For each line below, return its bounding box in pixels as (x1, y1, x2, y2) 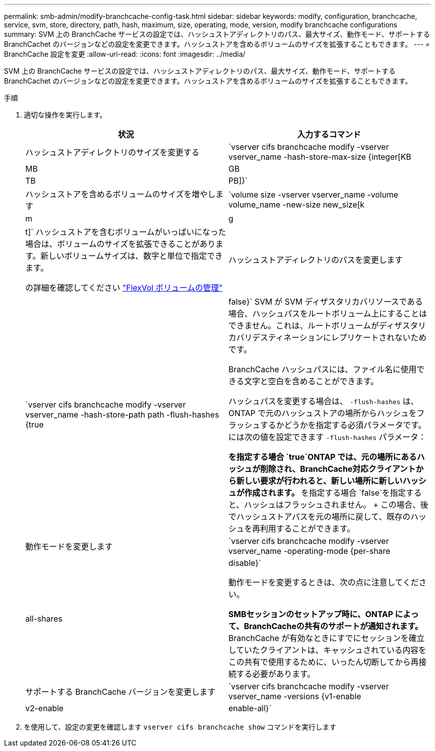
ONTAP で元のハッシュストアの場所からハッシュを (228, 408, 417, 418)
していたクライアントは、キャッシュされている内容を (228, 645, 427, 655)
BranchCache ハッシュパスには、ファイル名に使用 (228, 364, 417, 374)
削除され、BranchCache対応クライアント (260, 464, 416, 474)
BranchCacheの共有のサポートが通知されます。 (244, 621, 423, 631)
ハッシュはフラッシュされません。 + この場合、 (244, 500, 421, 510)
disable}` (228, 558, 261, 568)
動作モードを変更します (25, 541, 113, 551)
